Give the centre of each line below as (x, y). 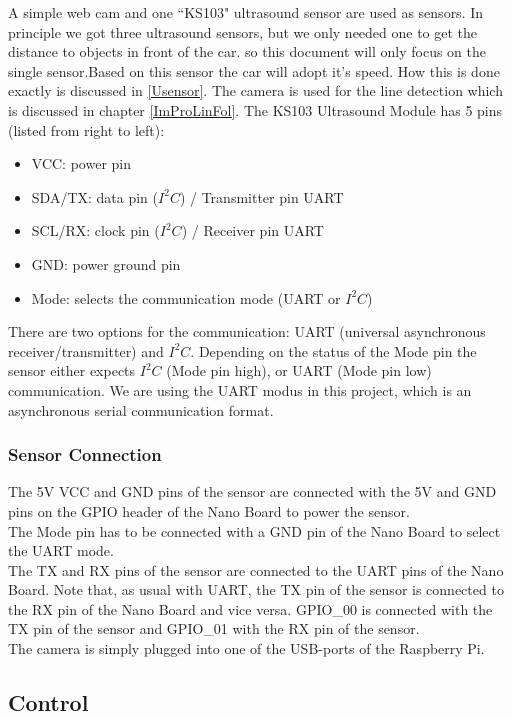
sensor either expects (72, 370)
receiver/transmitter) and (86, 350)
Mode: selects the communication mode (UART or (186, 297)
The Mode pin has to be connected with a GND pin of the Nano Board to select (254, 530)
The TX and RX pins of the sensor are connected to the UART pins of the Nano (256, 569)
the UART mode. (61, 550)
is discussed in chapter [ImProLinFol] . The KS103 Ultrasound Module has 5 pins (255, 109)
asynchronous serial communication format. (141, 409)
